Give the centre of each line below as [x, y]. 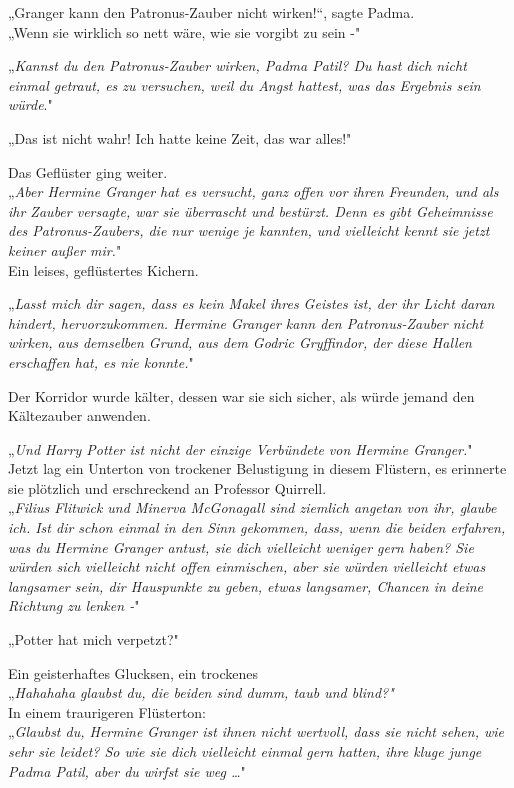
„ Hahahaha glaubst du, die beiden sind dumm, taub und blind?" [201, 692]
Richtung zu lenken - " [74, 605]
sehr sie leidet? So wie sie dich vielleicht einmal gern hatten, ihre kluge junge [245, 751]
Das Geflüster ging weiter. [88, 171]
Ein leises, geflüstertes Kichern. [103, 269]
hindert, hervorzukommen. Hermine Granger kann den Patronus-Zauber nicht [246, 322]
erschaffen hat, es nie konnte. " [101, 361]
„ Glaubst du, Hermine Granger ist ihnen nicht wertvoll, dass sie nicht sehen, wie [256, 731]
